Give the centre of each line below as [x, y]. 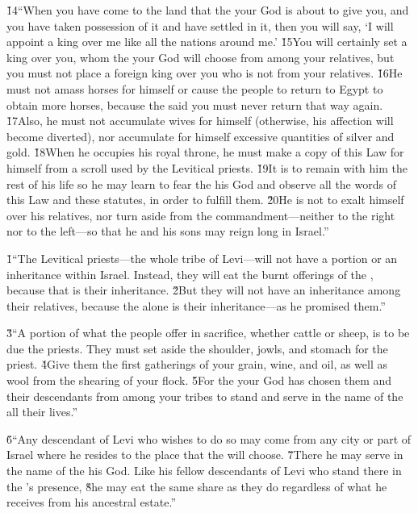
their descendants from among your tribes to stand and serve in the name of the [205, 396]
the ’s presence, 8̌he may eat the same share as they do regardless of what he [197, 486]
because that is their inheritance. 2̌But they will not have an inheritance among [204, 290]
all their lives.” [42, 412]
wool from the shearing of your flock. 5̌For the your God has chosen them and [199, 380]
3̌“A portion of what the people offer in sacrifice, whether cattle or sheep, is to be [208, 333]
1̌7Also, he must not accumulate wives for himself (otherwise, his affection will [200, 121]
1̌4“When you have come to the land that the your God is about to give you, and [208, 10]
